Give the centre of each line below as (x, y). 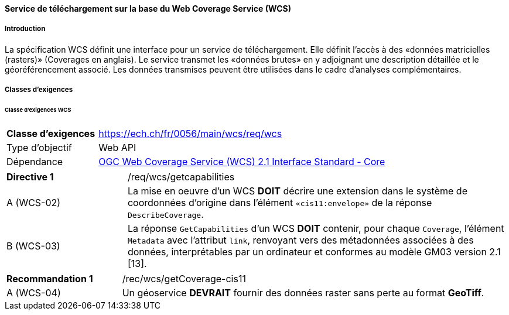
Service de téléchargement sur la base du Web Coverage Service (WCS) (148, 8)
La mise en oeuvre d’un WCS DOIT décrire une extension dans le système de (297, 191)
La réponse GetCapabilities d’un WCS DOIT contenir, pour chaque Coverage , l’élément (316, 228)
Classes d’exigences (39, 90)
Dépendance (35, 161)
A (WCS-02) (34, 202)
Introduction (25, 29)
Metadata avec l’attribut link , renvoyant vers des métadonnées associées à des (300, 240)
